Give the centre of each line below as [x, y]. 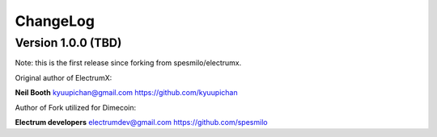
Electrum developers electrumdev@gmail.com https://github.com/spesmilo [141, 122]
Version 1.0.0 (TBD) [68, 43]
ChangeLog [55, 21]
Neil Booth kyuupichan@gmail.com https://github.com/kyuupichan [126, 93]
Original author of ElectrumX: [64, 77]
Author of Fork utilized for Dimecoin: [76, 107]
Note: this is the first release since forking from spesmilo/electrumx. [128, 63]
